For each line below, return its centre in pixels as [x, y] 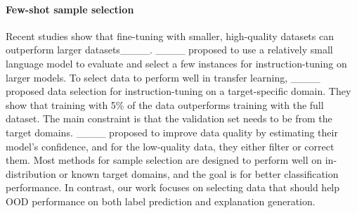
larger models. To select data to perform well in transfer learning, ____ [163, 77]
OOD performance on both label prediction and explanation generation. [161, 201]
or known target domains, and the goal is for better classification [199, 173]
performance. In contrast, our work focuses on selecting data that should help [173, 187]
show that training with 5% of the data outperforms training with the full [165, 104]
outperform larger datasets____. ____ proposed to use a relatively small [169, 50]
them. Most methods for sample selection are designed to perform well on [164, 160]
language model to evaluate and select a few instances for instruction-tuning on [176, 63]
